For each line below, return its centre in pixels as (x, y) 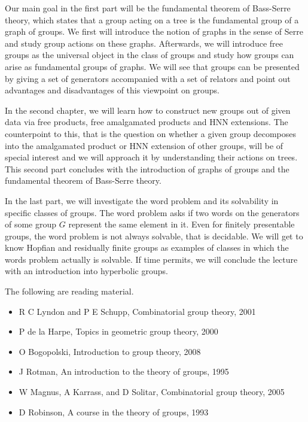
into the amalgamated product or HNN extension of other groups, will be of (144, 145)
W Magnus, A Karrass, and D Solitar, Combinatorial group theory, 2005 (152, 392)
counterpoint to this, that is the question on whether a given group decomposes (151, 133)
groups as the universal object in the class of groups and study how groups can (150, 55)
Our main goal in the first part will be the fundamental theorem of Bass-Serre (148, 8)
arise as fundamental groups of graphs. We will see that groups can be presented (152, 66)
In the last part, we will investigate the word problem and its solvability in (142, 200)
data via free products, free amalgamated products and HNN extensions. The (147, 122)
